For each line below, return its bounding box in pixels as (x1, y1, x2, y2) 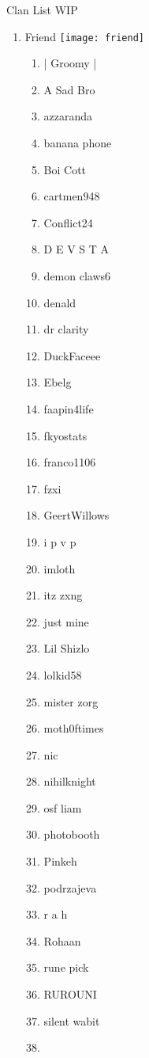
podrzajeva (43, 879, 97, 896)
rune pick (43, 959, 89, 976)
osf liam (43, 799, 82, 816)
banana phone (43, 135, 112, 151)
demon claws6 (43, 268, 111, 284)
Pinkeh (43, 853, 77, 870)
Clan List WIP (6, 2, 78, 17)
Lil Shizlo (43, 640, 90, 656)
